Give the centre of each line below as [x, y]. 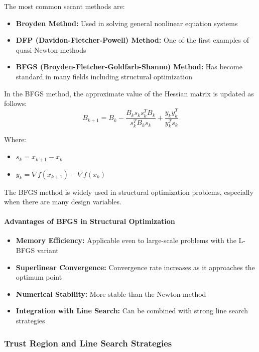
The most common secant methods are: [64, 6]
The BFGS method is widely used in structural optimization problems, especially [129, 192]
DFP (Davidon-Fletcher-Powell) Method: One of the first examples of [133, 40]
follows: [16, 103]
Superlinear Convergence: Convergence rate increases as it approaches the [135, 267]
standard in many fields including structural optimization [104, 76]
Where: [15, 139]
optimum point [39, 277]
